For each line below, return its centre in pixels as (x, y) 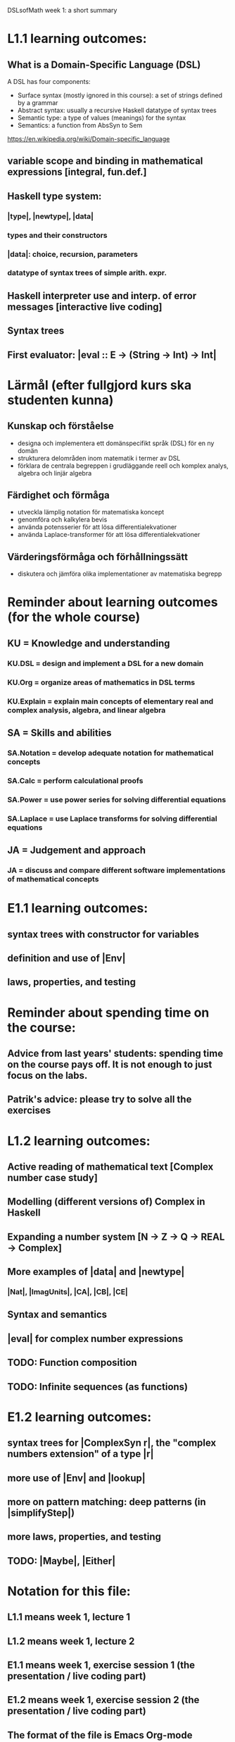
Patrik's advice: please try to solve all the (100, 1100)
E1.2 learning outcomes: (80, 1417)
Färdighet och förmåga (59, 496)
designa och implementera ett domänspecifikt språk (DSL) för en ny (116, 443)
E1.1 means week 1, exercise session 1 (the (101, 1665)
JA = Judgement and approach (77, 851)
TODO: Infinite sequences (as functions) (98, 1387)
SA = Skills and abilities (59, 733)
